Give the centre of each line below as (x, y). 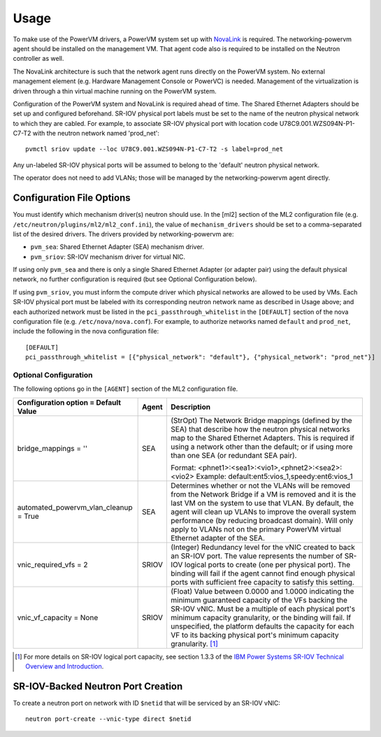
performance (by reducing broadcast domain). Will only (262, 520)
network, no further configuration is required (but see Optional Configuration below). (135, 279)
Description (191, 407)
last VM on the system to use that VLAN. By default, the (263, 503)
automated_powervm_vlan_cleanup (75, 507)
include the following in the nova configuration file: (86, 331)
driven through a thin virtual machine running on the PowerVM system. (115, 91)
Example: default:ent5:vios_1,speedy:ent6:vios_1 (274, 476)
